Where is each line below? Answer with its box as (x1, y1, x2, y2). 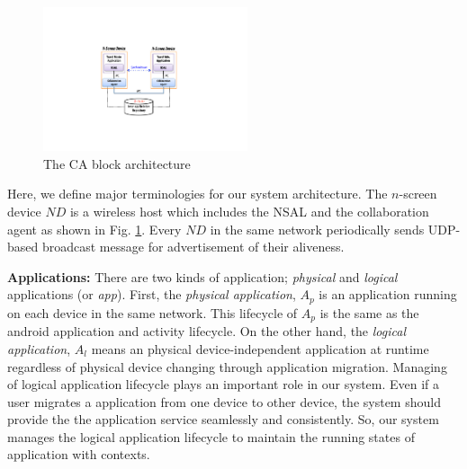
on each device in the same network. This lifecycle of (7, 303, 298, 322)
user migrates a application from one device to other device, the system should (7, 392, 441, 411)
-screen (399, 184, 437, 203)
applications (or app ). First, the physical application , (7, 285, 296, 304)
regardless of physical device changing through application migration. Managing (7, 357, 447, 376)
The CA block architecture (43, 154, 191, 173)
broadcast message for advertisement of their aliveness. (41, 237, 345, 256)
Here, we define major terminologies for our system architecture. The (7, 184, 388, 203)
